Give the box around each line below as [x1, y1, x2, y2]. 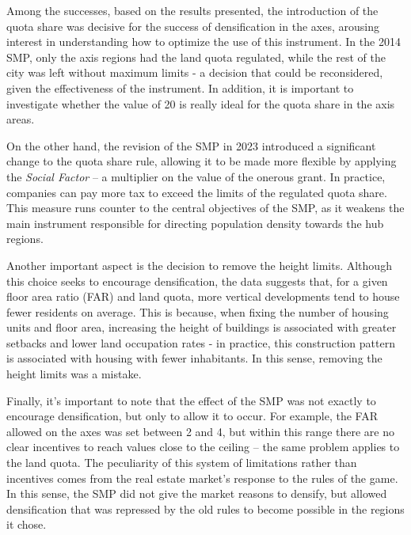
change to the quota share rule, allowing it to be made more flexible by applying [6, 153, 397, 169]
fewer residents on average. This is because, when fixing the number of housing [6, 303, 389, 320]
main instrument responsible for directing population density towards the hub [6, 214, 384, 231]
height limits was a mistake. [6, 366, 142, 382]
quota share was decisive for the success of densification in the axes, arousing [6, 17, 379, 34]
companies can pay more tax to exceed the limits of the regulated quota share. [6, 184, 387, 200]
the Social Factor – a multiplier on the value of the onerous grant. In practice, [6, 168, 386, 184]
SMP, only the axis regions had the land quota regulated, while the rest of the [6, 48, 386, 65]
